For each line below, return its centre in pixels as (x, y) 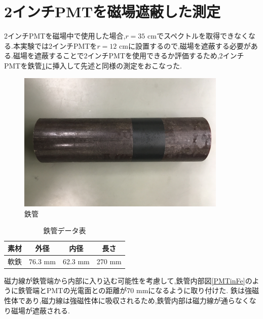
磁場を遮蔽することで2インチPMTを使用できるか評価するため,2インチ (128, 56)
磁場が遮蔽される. (40, 310)
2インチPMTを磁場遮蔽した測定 (112, 11)
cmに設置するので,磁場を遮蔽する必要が (185, 45)
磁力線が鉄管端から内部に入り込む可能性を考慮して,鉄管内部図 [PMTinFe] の (128, 280)
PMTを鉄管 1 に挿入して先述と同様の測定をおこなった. (93, 65)
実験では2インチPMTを (59, 45)
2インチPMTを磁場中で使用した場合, (65, 36)
